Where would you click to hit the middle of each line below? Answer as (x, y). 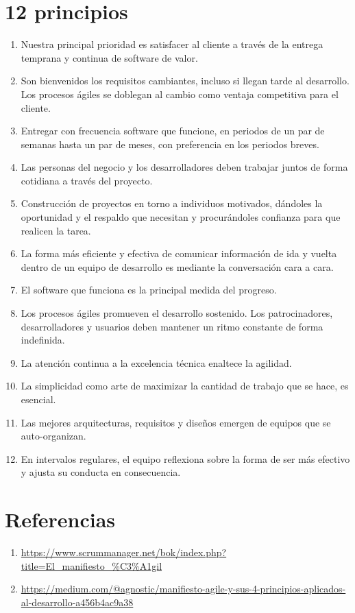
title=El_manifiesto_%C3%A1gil (91, 565)
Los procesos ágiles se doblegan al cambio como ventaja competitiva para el (180, 94)
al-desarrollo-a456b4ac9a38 (77, 602)
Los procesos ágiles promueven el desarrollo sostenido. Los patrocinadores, (177, 313)
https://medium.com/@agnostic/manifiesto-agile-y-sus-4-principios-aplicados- (183, 589)
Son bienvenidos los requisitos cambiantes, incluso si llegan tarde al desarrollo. (185, 81)
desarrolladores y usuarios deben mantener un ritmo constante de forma (172, 326)
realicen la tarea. (56, 230)
